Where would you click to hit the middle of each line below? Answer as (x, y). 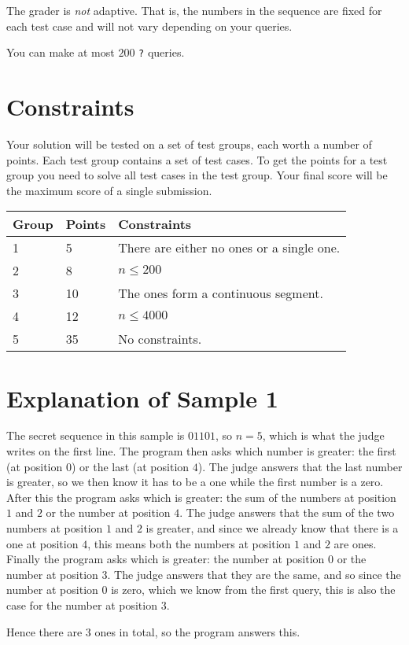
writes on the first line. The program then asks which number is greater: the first (201, 451)
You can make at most (61, 52)
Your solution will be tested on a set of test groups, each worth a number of (189, 144)
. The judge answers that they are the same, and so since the (254, 574)
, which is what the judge (323, 435)
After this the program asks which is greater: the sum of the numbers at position (201, 497)
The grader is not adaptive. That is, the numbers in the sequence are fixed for (194, 10)
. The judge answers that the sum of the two (287, 512)
